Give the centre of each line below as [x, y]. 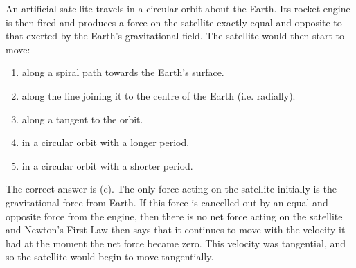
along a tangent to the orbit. [82, 119]
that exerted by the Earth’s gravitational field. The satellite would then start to [175, 36]
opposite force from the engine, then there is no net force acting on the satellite [174, 216]
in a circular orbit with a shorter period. [107, 165]
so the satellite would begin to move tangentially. [110, 257]
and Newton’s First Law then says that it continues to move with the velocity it [176, 230]
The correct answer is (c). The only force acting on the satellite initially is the [171, 189]
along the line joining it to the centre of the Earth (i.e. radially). [159, 95]
